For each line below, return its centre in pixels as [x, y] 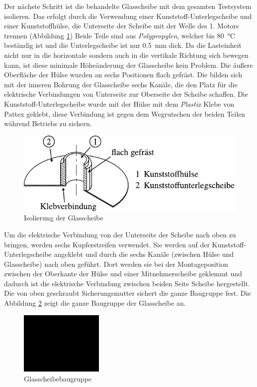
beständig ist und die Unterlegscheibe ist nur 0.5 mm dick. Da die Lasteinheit [123, 45]
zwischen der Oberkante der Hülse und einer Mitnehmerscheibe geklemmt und [123, 274]
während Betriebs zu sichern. [48, 123]
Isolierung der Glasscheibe [64, 218]
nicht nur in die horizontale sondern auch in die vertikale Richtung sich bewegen [126, 55]
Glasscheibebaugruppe [58, 378]
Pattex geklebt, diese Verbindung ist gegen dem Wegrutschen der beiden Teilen [125, 113]
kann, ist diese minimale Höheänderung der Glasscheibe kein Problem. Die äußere [128, 65]
